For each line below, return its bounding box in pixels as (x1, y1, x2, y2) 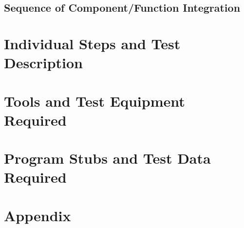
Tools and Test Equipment (4, 91, 185, 111)
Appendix (4, 205, 71, 225)
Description (4, 53, 83, 73)
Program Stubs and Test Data (4, 148, 211, 168)
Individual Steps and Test (4, 33, 181, 53)
